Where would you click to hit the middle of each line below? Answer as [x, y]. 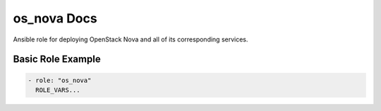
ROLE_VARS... [58, 90]
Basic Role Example [57, 59]
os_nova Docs [55, 18]
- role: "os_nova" [60, 80]
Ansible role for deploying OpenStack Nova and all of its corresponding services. [131, 39]
